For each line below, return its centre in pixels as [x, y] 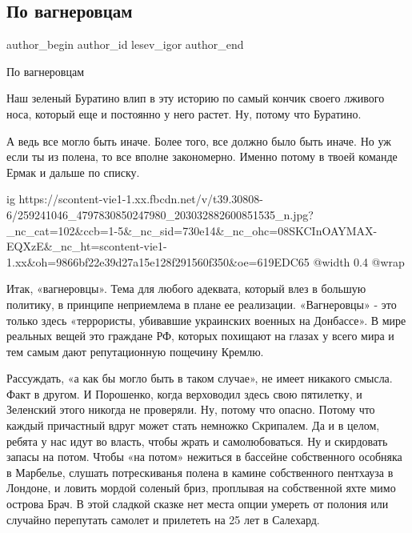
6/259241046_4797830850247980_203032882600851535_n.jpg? [160, 214]
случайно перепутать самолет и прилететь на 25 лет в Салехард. [163, 519]
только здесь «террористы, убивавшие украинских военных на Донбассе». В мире [206, 320]
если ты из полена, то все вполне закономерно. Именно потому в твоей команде [202, 156]
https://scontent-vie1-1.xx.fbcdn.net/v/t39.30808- [141, 199]
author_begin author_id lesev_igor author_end [125, 44]
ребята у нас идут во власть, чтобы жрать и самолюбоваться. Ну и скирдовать [197, 441]
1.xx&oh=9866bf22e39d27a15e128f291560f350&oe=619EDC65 [158, 261]
